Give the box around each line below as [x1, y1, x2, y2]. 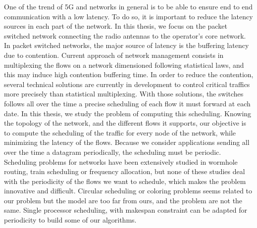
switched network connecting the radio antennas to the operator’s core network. [4, 30, 246, 41]
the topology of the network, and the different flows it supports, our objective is [4, 118, 246, 128]
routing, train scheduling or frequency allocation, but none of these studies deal [4, 166, 245, 177]
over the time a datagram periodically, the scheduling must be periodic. [4, 146, 221, 157]
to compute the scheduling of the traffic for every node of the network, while [4, 127, 236, 137]
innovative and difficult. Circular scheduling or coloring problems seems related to [4, 185, 253, 196]
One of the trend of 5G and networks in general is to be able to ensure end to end [4, 1, 253, 11]
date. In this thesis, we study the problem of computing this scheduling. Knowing [4, 108, 252, 118]
